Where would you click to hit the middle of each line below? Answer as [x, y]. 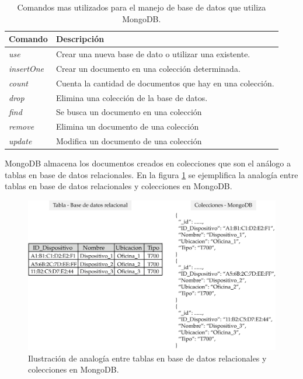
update [20, 141]
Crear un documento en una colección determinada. [148, 68]
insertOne [26, 68]
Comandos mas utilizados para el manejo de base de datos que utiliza [142, 7]
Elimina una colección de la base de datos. [132, 97]
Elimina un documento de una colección [127, 126]
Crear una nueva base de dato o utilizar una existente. [153, 54]
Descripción [80, 39]
